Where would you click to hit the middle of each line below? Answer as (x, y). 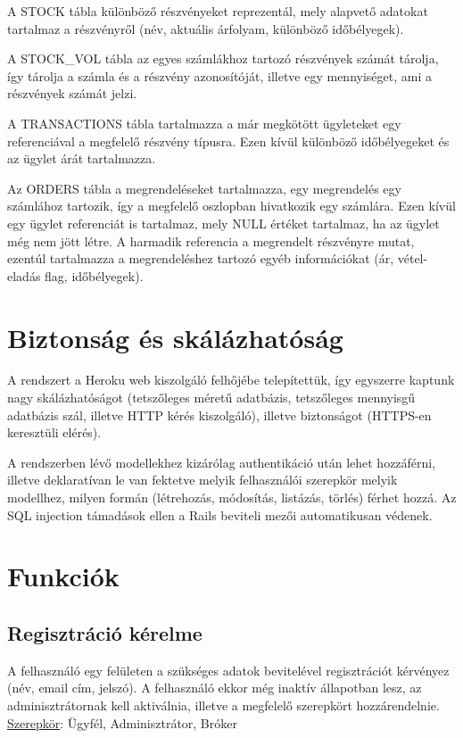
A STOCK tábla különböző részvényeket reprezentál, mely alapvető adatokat (218, 11)
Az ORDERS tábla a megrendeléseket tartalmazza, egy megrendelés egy (204, 188)
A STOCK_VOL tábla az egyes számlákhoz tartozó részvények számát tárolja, (223, 58)
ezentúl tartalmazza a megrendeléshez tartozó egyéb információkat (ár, (201, 258)
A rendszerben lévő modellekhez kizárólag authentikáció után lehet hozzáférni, (222, 462)
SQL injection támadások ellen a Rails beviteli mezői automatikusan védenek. (220, 514)
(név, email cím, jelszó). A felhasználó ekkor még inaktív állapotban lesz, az (215, 688)
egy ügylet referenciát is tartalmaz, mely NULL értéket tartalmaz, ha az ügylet (223, 223)
